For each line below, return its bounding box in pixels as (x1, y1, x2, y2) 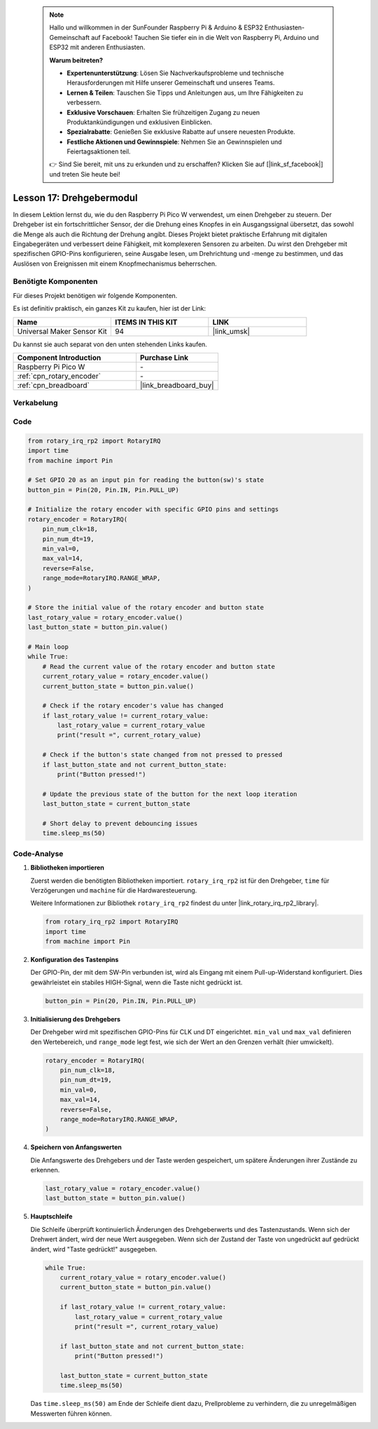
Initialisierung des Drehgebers (30, 1015, 121, 1023)
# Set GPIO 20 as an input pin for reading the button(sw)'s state (27, 476, 265, 484)
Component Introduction (17, 353, 101, 363)
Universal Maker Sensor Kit (17, 326, 108, 336)
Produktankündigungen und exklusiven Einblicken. (66, 118, 213, 126)
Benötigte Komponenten (13, 277, 98, 287)
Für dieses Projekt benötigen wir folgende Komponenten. (13, 291, 178, 299)
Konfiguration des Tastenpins (30, 956, 119, 964)
